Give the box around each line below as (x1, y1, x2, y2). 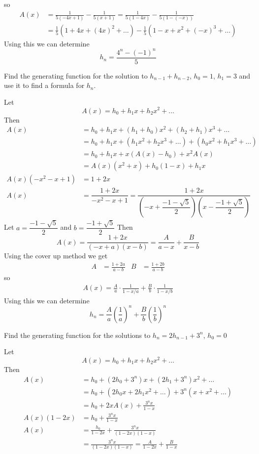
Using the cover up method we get (4, 250, 108, 261)
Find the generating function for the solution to (4, 70, 148, 81)
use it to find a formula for (4, 80, 85, 90)
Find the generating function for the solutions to (4, 330, 151, 340)
